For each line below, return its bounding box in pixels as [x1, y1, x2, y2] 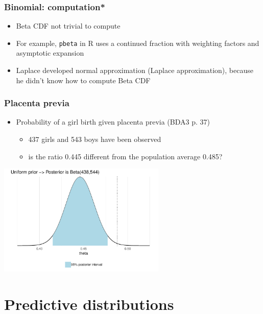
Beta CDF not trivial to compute [16, 20, 121, 31]
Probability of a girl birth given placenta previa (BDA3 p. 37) [16, 116, 210, 127]
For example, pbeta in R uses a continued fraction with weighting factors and [16, 37, 259, 48]
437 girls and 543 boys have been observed [28, 134, 161, 144]
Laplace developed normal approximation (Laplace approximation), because [16, 65, 253, 76]
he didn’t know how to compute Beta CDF [16, 75, 151, 85]
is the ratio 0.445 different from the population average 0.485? [28, 151, 223, 161]
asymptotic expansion [16, 47, 84, 58]
